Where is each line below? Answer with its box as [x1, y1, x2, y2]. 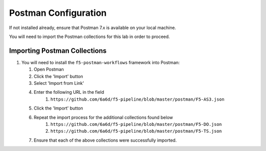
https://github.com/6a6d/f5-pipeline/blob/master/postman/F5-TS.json [50, 128, 222, 134]
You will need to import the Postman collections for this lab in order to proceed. [9, 34, 170, 39]
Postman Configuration [9, 7, 107, 18]
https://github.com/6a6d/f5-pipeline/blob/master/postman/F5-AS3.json [50, 96, 225, 102]
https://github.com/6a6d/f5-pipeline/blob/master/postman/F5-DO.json [50, 121, 222, 127]
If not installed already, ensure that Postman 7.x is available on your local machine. [9, 25, 176, 31]
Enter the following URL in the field [33, 89, 104, 95]
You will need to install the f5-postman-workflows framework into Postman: [21, 59, 180, 65]
